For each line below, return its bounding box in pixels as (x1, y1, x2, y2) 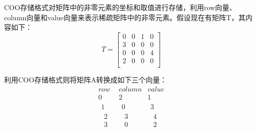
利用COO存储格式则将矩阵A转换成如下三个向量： (4, 74, 167, 84)
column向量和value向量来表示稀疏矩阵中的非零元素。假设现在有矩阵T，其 (4, 12, 245, 22)
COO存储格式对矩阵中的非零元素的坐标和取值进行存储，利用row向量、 (4, 2, 237, 12)
